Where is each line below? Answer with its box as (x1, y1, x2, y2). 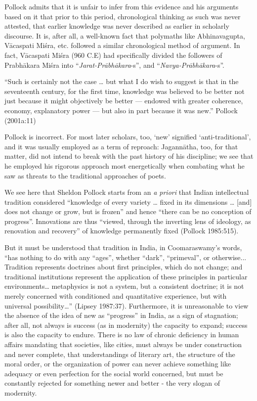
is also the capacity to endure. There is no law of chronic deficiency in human (4, 329, 239, 340)
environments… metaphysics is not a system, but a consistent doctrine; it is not (4, 281, 244, 291)
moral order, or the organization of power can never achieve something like (4, 358, 231, 369)
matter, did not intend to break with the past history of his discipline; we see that (4, 151, 254, 161)
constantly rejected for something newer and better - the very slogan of (4, 378, 220, 388)
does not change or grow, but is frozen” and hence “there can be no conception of (4, 206, 252, 217)
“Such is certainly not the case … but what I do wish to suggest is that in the (4, 76, 239, 87)
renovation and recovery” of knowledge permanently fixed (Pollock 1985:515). (4, 225, 239, 236)
